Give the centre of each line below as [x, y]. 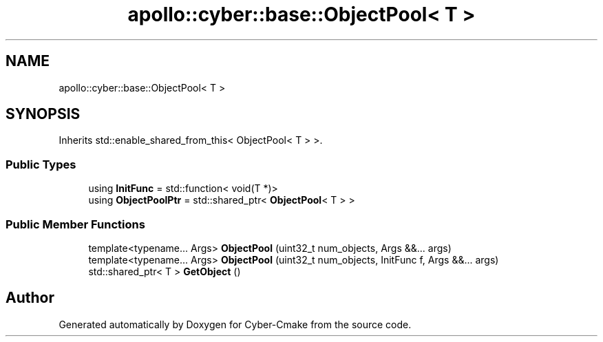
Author [30, 298]
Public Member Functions [75, 224]
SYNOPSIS [43, 114]
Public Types [41, 164]
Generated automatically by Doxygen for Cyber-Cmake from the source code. [235, 324]
